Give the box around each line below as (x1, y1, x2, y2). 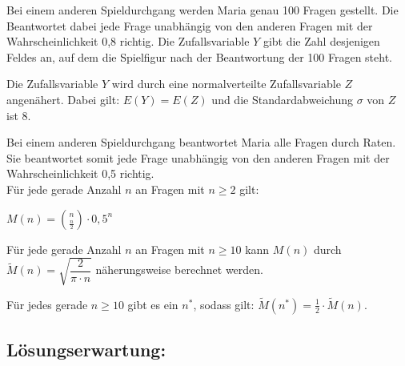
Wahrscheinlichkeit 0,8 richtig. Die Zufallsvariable (6, 33, 250, 50)
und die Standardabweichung (211, 90, 353, 107)
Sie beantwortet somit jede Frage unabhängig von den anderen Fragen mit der (6, 149, 390, 166)
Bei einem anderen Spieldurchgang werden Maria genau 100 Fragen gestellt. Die (6, 2, 399, 18)
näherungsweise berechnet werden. (95, 261, 264, 278)
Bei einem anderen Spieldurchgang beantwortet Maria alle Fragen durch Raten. (6, 134, 396, 151)
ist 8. (6, 107, 31, 123)
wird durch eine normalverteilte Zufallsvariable (111, 75, 341, 92)
